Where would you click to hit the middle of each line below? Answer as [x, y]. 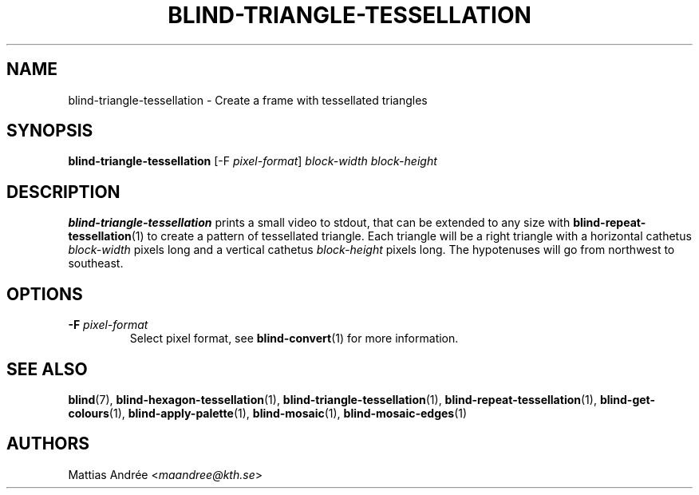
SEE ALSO [47, 369]
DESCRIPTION [63, 192]
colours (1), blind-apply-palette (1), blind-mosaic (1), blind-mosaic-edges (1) [268, 413]
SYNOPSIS [50, 131]
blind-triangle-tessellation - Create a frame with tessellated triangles [248, 100]
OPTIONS [45, 294]
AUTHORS [48, 444]
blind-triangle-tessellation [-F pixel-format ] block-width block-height [253, 161]
